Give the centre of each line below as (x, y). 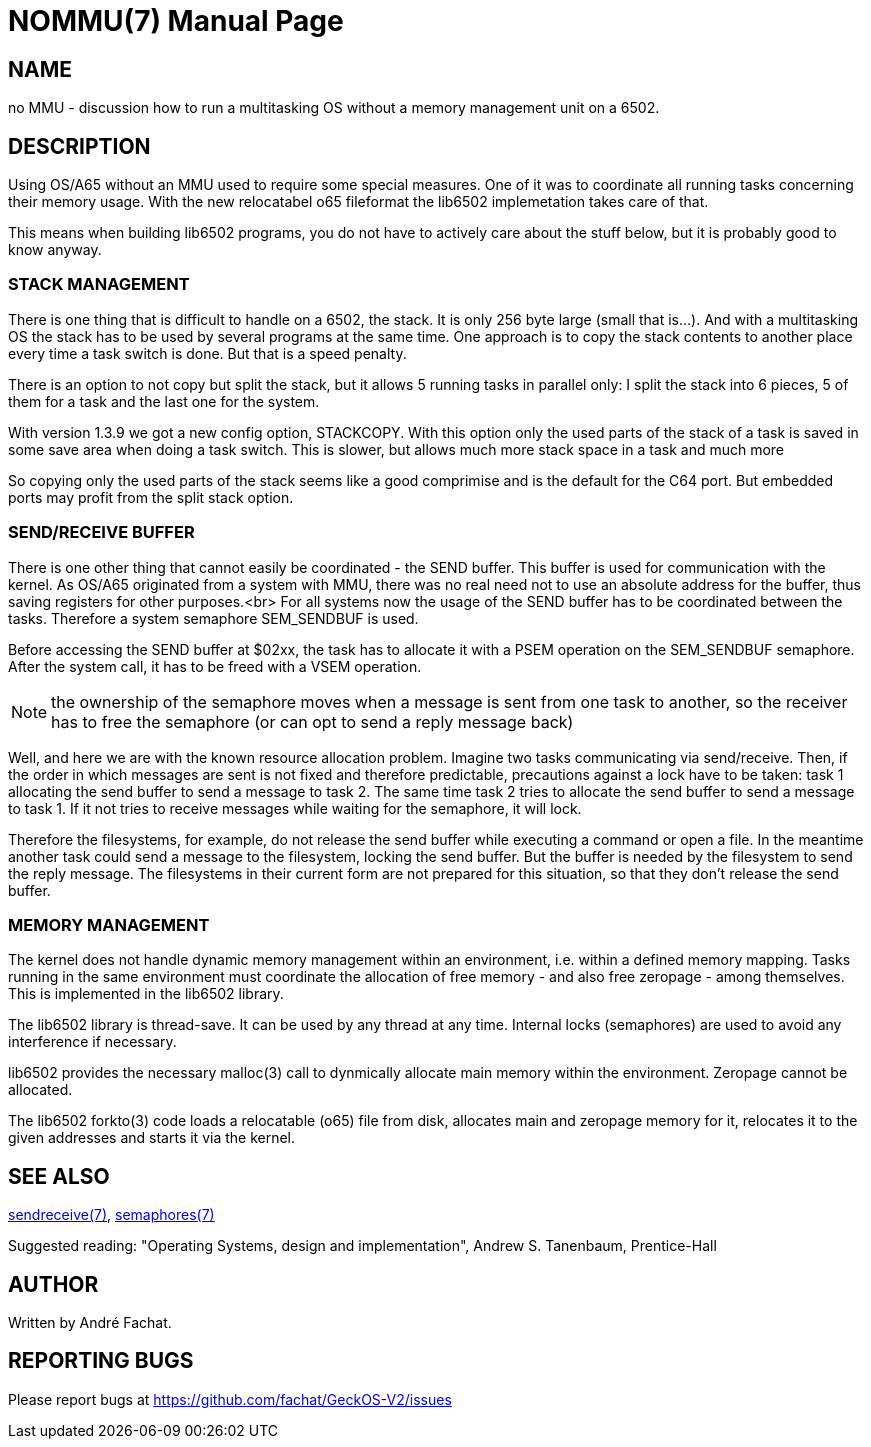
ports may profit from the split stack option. (151, 497)
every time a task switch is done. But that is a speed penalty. (207, 353)
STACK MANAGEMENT (99, 284)
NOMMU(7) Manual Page (176, 21)
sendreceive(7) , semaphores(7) (111, 1215)
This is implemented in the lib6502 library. (146, 994)
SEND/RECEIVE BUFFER (101, 532)
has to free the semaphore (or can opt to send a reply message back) (312, 721)
